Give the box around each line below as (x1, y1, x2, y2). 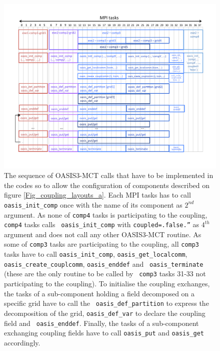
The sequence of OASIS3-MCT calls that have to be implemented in (4, 170, 213, 181)
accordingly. (4, 337, 40, 347)
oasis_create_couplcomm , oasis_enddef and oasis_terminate (4, 258, 203, 269)
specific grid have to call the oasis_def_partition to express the (4, 298, 209, 308)
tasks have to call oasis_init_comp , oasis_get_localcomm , (4, 249, 187, 259)
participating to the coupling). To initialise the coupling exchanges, (4, 278, 210, 289)
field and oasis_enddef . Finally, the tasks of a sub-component (4, 317, 199, 328)
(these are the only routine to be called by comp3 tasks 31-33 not (4, 268, 206, 279)
